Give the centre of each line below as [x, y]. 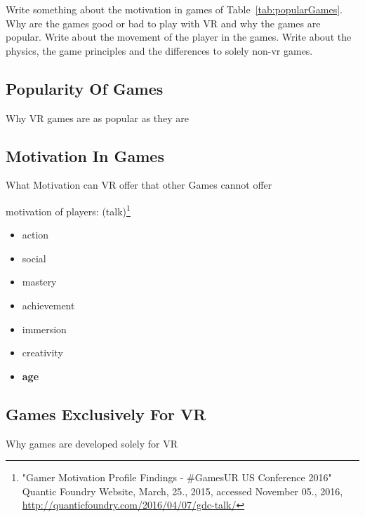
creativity [42, 352]
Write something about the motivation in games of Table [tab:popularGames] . [174, 9]
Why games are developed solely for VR [92, 443]
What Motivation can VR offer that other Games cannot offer [139, 185]
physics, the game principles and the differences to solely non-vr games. [159, 50]
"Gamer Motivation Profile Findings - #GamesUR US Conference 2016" [177, 477]
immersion [44, 329]
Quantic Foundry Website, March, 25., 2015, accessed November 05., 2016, [182, 491]
